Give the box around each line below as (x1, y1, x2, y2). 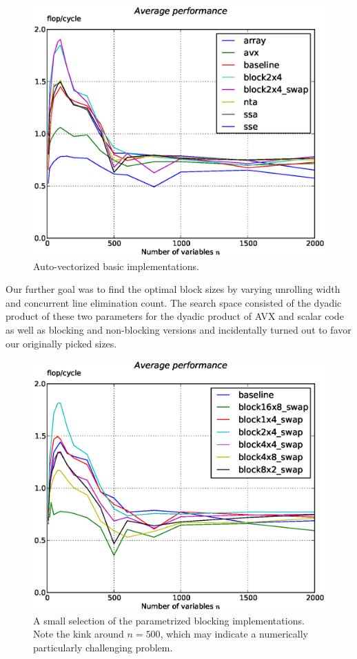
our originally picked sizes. (6, 336, 117, 350)
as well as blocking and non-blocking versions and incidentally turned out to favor (6, 323, 351, 337)
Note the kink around (33, 627, 124, 641)
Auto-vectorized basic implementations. (33, 258, 199, 273)
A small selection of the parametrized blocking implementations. (33, 613, 305, 627)
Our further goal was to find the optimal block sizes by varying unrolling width (6, 282, 340, 296)
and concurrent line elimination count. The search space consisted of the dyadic (6, 295, 342, 309)
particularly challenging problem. (33, 640, 173, 655)
